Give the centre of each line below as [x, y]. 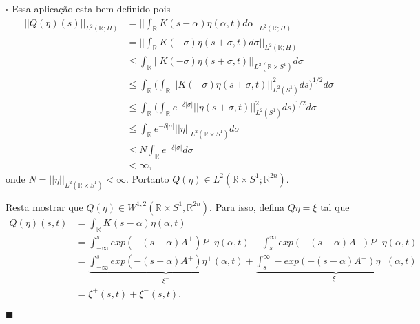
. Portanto [147, 178]
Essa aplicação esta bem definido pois [91, 8]
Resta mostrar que [44, 206]
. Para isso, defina [247, 206]
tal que [335, 206]
